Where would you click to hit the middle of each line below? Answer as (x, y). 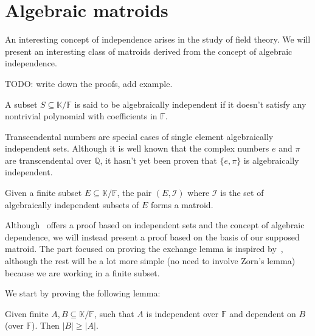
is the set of (242, 193)
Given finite (27, 313)
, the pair (134, 193)
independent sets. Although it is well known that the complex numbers (137, 148)
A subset (21, 104)
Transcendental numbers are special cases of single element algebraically (139, 136)
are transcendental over (48, 160)
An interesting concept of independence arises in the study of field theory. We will (158, 39)
